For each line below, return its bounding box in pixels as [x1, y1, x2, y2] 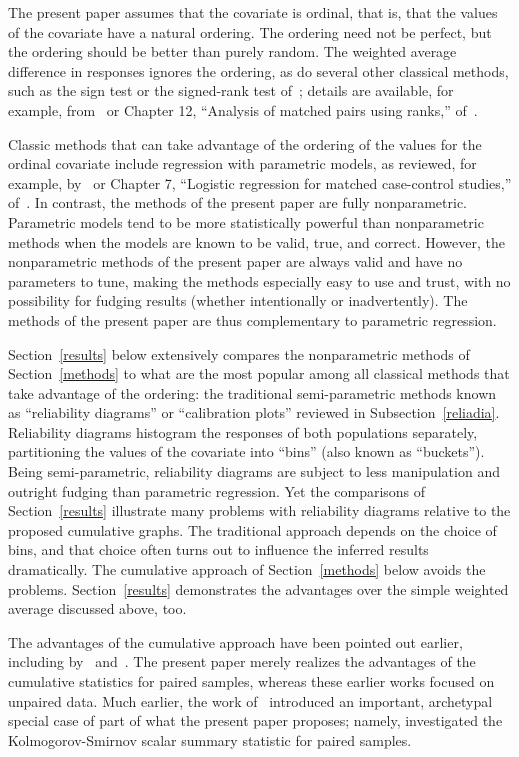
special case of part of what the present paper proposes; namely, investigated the [8, 710, 503, 731]
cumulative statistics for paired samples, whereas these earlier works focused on [8, 671, 495, 691]
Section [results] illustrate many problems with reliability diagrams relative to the [8, 500, 511, 521]
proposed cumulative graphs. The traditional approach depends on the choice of [8, 519, 497, 540]
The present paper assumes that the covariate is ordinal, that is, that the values [8, 2, 498, 22]
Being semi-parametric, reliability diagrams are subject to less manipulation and [8, 461, 500, 482]
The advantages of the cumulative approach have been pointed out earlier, [8, 631, 463, 652]
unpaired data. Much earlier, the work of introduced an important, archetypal [8, 690, 493, 711]
